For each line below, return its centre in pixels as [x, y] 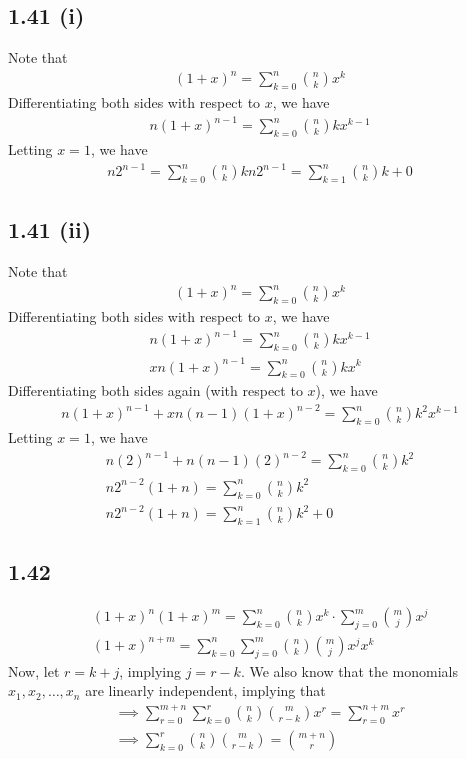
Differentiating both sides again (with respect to [155, 390]
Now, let [34, 670]
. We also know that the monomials [349, 670]
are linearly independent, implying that [205, 690]
